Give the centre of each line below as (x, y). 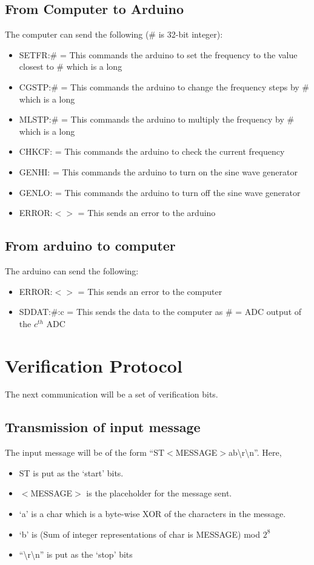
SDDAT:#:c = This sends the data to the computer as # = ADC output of (160, 312)
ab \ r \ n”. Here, (255, 452)
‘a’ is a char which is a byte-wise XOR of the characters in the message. (152, 514)
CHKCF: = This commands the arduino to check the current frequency (152, 151)
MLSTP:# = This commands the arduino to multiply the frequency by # (157, 119)
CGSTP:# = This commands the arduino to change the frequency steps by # (164, 86)
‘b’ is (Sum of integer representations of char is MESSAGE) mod (140, 534)
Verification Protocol (94, 365)
